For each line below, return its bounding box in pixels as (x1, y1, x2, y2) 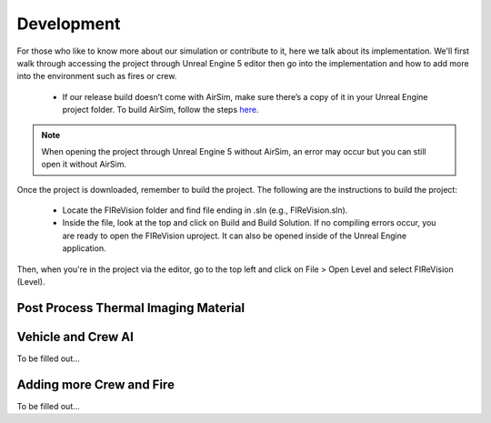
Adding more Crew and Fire (16, 377, 175, 392)
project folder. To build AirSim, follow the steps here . (62, 105, 259, 116)
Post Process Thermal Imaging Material (16, 300, 245, 316)
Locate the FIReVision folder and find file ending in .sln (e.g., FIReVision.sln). (62, 205, 348, 216)
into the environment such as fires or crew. (16, 71, 177, 82)
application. (62, 243, 106, 254)
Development (16, 14, 121, 34)
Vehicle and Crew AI (16, 328, 134, 345)
